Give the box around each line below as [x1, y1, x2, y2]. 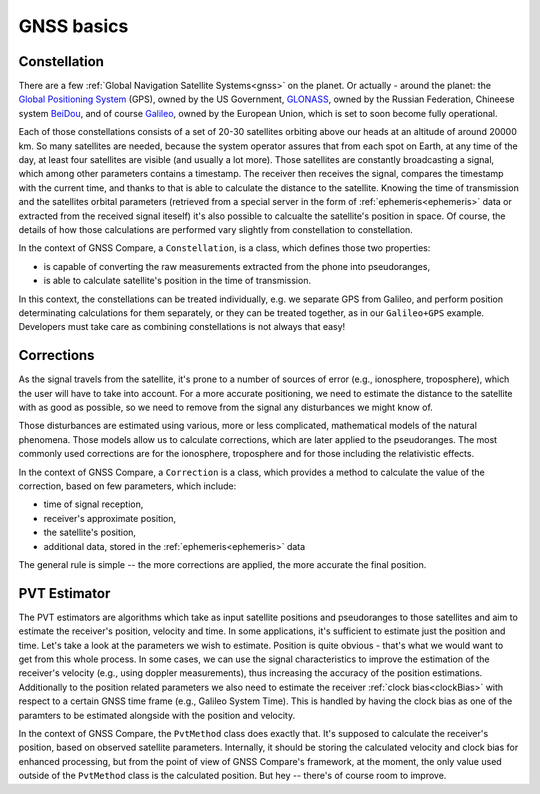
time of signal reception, [43, 498, 144, 510]
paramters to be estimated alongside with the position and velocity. [18, 709, 295, 721]
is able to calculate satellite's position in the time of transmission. [43, 275, 312, 287]
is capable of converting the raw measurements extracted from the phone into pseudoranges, [43, 260, 430, 272]
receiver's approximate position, [43, 512, 177, 524]
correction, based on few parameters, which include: [18, 480, 237, 492]
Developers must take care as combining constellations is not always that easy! [18, 321, 346, 333]
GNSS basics [18, 15, 129, 37]
